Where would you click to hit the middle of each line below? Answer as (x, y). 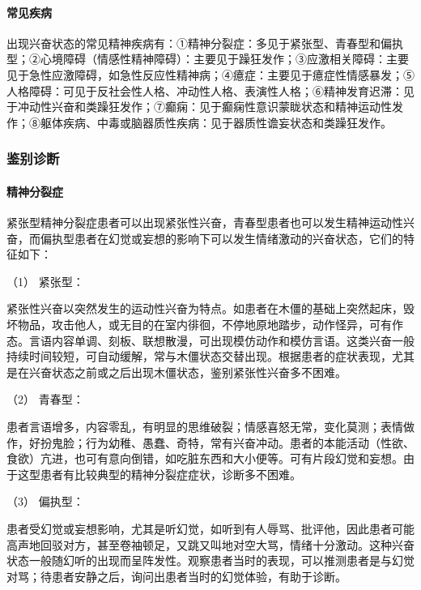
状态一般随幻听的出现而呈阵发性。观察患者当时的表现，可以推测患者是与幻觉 (210, 560)
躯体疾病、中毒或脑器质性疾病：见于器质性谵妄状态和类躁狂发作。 (216, 122)
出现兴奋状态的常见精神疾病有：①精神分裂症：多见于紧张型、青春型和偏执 (205, 43)
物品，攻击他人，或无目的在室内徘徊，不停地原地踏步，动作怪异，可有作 (210, 324)
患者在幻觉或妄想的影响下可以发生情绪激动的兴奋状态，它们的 (238, 238)
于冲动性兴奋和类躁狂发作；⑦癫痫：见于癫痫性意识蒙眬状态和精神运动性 (199, 107)
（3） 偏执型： (45, 501)
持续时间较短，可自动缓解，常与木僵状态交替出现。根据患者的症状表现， (199, 356)
